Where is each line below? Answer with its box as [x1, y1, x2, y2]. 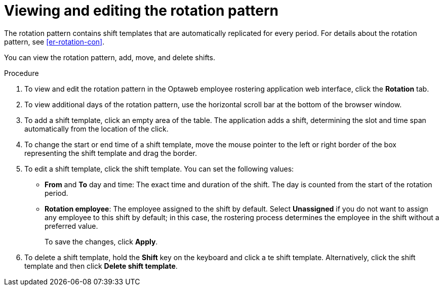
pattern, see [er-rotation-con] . [4, 37, 105, 46]
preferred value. [45, 221, 98, 230]
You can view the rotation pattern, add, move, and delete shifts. [4, 53, 215, 62]
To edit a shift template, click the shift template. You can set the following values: [24, 164, 294, 173]
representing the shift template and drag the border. [24, 148, 197, 157]
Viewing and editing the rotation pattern [4, 2, 278, 19]
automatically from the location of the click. [24, 124, 169, 133]
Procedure [4, 68, 39, 77]
